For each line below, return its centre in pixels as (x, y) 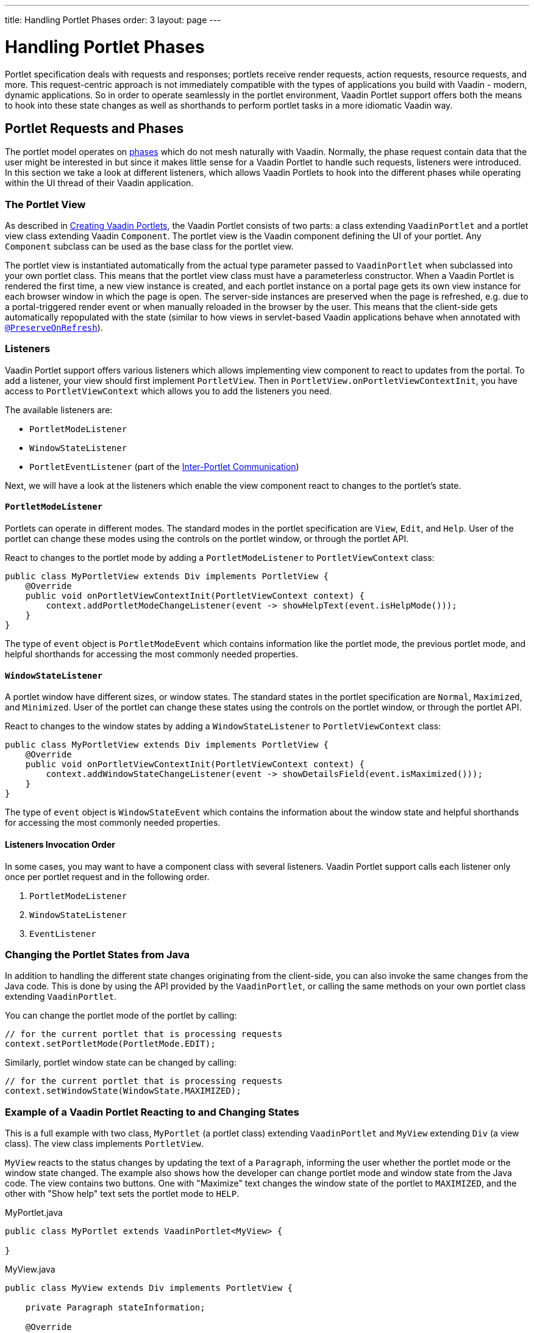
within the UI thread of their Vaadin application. (99, 183)
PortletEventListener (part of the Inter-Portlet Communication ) (164, 466)
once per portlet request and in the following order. (107, 876)
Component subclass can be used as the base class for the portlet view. (149, 247)
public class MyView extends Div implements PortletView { (149, 1288)
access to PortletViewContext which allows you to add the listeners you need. (169, 391)
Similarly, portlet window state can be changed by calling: (121, 1063)
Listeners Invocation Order (60, 844)
